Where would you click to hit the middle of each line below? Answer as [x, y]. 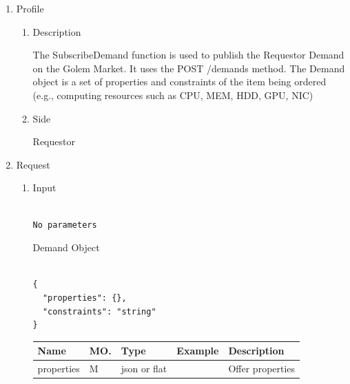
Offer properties [262, 369]
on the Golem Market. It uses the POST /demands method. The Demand [189, 68]
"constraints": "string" [99, 311]
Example [198, 351]
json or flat [144, 369]
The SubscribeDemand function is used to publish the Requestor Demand [188, 55]
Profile [30, 8]
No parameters [65, 225]
